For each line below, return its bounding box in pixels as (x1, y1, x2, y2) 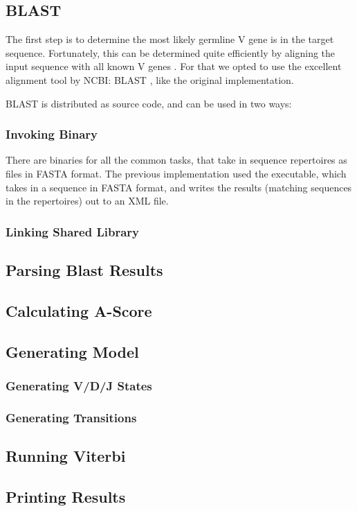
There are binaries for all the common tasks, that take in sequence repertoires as (6, 153, 347, 167)
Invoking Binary (6, 125, 98, 143)
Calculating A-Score (6, 300, 152, 321)
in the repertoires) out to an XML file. (6, 193, 169, 208)
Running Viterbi (6, 445, 126, 467)
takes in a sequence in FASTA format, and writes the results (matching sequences (6, 180, 352, 194)
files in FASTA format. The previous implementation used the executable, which (6, 166, 347, 180)
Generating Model (6, 340, 139, 362)
